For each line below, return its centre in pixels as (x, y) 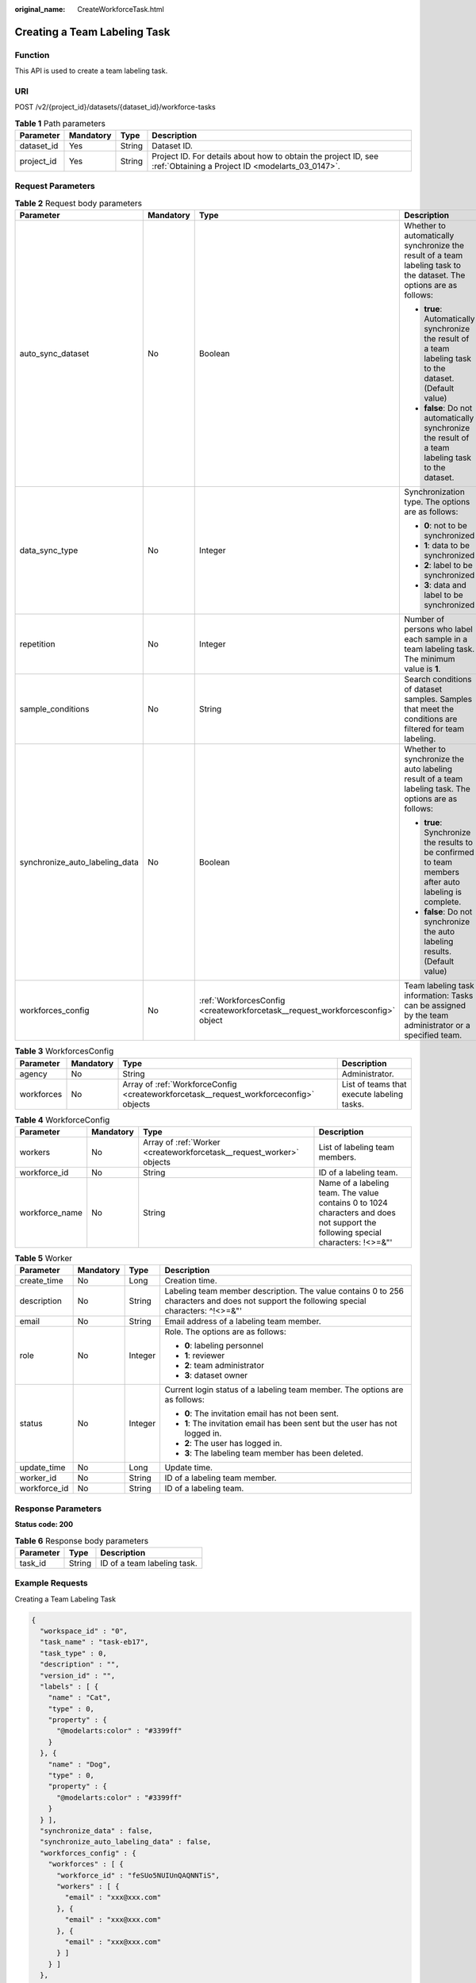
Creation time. (191, 1281)
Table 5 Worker (44, 1259)
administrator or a (438, 1026)
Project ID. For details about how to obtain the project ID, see (265, 156)
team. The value (349, 1192)
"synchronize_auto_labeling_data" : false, (126, 1842)
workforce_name (51, 1212)
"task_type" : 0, (73, 1653)
